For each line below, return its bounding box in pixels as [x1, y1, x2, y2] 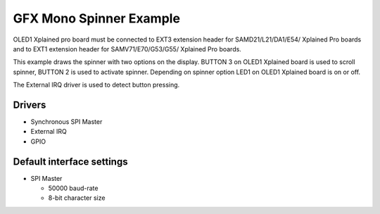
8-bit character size [48, 194, 106, 202]
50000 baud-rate [48, 184, 99, 193]
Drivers [13, 99, 46, 111]
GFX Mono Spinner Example [13, 11, 181, 26]
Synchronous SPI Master [30, 118, 103, 126]
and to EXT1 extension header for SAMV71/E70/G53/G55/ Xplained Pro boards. [13, 44, 242, 53]
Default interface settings [13, 156, 128, 168]
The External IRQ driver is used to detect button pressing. [13, 81, 180, 89]
